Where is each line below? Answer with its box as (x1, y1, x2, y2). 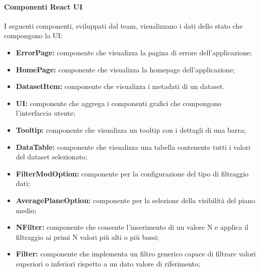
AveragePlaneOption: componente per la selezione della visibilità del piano (16, 195, 255, 205)
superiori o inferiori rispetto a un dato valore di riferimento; (16, 258, 200, 268)
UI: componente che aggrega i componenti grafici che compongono (16, 98, 222, 108)
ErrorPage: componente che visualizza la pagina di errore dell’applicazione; (16, 47, 252, 57)
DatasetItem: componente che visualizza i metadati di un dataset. (16, 81, 225, 92)
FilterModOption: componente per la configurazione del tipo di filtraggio (16, 168, 249, 178)
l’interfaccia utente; (16, 108, 75, 118)
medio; (16, 205, 37, 215)
